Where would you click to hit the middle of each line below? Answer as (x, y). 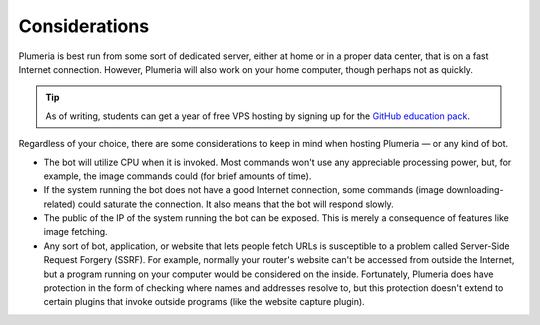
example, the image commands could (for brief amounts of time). (177, 176)
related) (59, 204)
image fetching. (76, 232)
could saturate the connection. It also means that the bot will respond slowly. (235, 204)
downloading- (475, 190)
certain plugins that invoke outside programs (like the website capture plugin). (204, 302)
